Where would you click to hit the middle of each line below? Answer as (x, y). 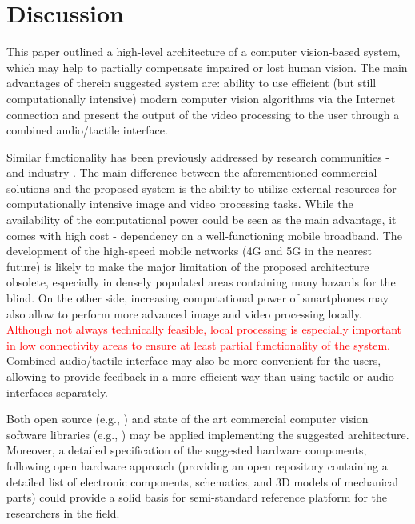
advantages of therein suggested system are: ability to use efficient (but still (192, 83)
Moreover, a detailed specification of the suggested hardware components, (187, 450)
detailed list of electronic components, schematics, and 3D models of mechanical (202, 481)
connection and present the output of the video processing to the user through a (203, 114)
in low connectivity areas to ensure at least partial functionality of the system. (198, 344)
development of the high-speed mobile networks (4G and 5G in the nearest (190, 251)
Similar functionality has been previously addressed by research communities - (198, 156)
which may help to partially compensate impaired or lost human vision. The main (207, 67)
